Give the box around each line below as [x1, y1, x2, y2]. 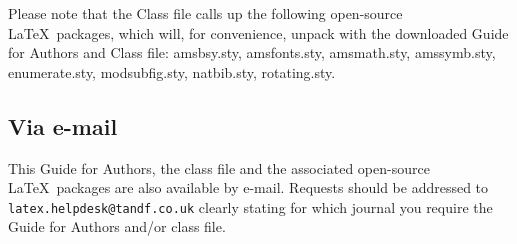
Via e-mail [8, 110, 118, 141]
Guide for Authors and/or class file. [8, 216, 226, 237]
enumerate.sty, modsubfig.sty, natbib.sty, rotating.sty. [8, 61, 336, 82]
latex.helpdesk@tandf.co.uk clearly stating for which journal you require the [8, 196, 493, 217]
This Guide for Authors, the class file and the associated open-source [8, 157, 430, 178]
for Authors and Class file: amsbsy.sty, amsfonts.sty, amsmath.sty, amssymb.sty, [8, 42, 496, 63]
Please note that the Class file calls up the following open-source [8, 3, 403, 23]
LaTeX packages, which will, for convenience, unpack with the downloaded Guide [8, 22, 509, 43]
